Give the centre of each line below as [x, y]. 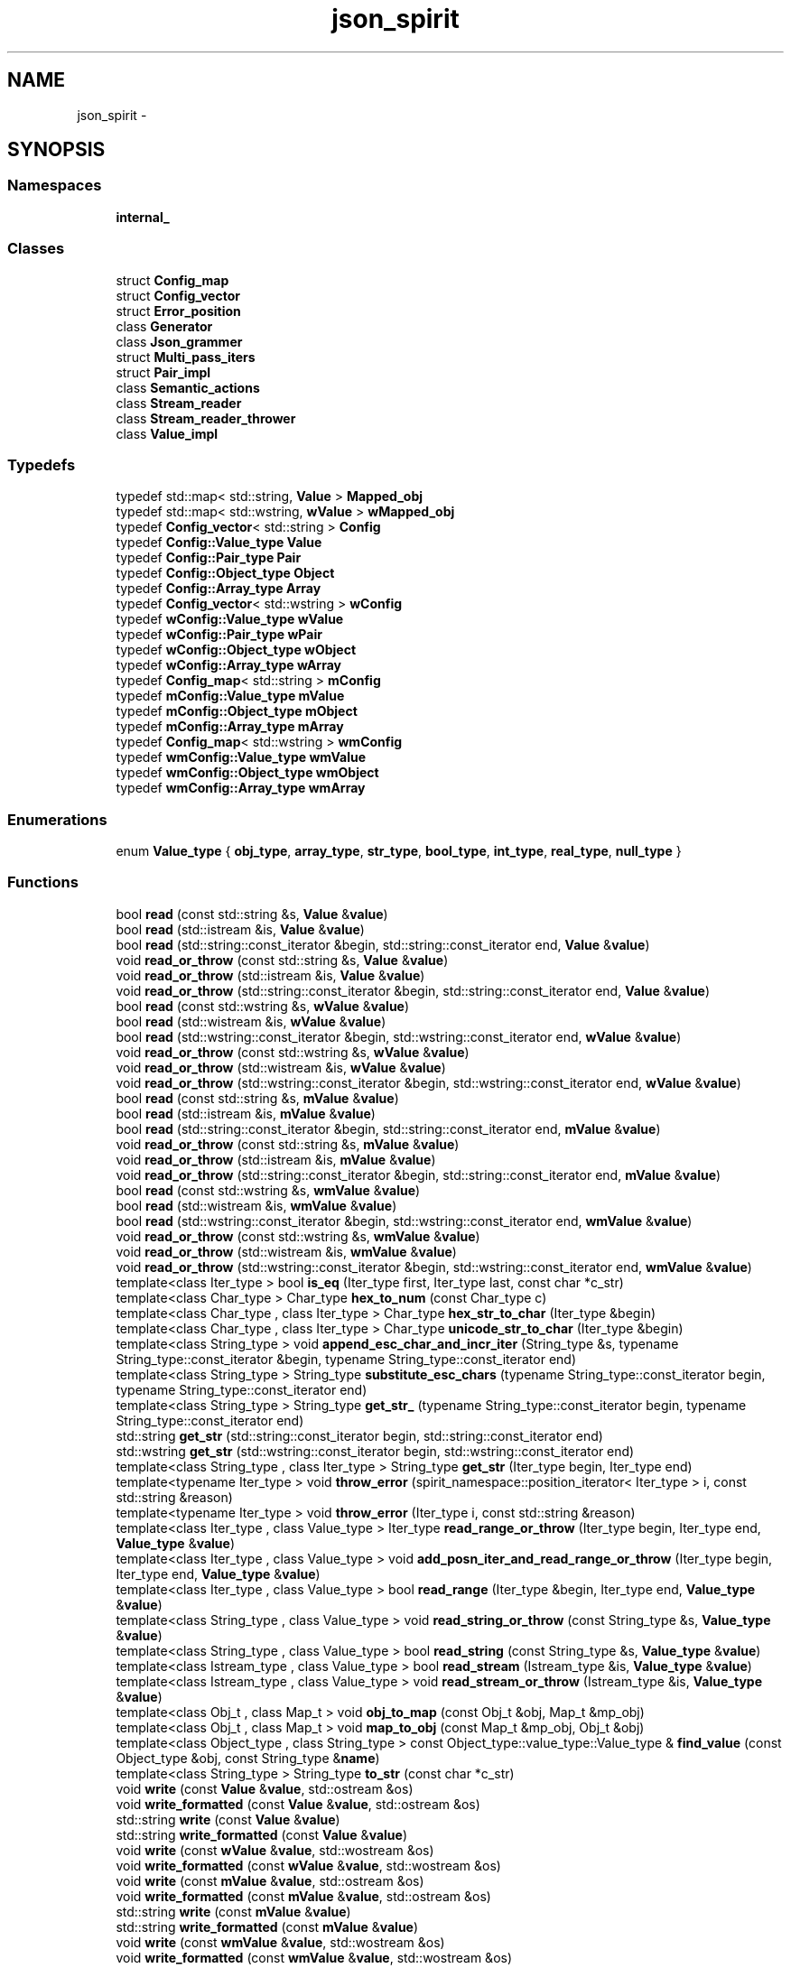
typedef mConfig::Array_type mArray [230, 727]
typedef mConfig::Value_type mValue [230, 696]
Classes [36, 249]
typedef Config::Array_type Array [219, 589]
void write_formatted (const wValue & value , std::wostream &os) [308, 1865]
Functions [43, 882]
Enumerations [57, 819]
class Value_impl [167, 433]
